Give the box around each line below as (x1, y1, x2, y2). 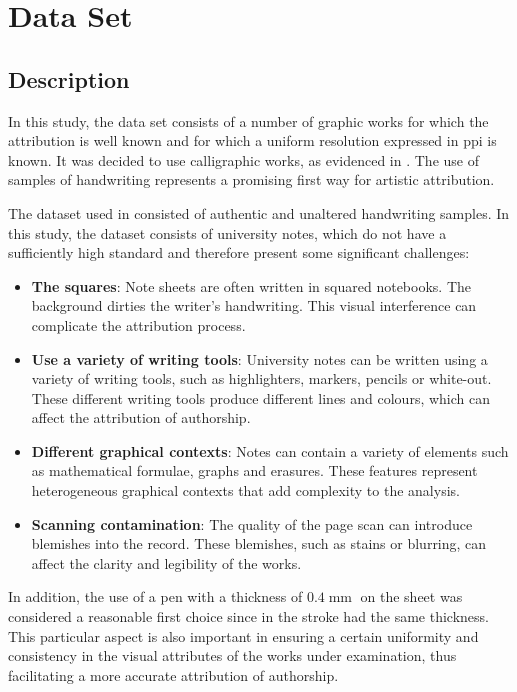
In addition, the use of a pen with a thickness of (8, 586, 303, 607)
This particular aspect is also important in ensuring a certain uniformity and (8, 625, 479, 646)
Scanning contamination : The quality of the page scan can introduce (31, 513, 473, 534)
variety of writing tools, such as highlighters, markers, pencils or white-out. (31, 368, 492, 389)
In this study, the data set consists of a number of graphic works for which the (8, 110, 489, 131)
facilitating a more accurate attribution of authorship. (8, 664, 339, 685)
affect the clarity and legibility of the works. (31, 552, 302, 573)
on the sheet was (360, 586, 463, 607)
